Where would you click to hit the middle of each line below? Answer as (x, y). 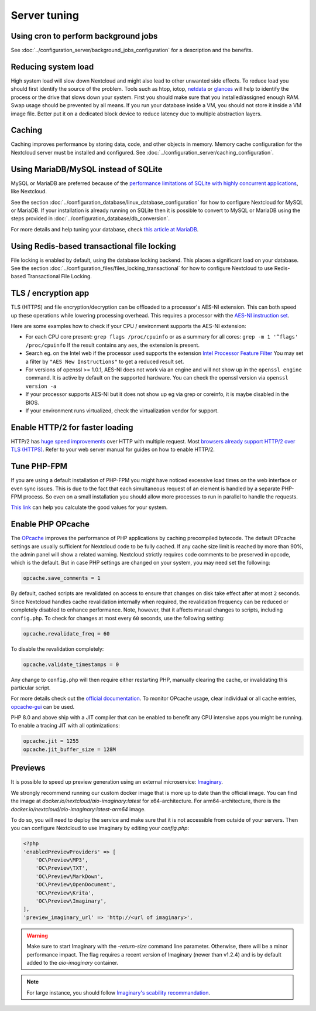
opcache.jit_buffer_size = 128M (70, 749)
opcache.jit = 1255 (51, 741)
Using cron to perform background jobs (84, 36)
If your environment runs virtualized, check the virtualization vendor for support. (122, 411)
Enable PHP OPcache (50, 524)
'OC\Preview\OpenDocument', (76, 885)
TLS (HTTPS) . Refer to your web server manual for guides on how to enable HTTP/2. (113, 450)
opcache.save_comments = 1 (62, 578)
